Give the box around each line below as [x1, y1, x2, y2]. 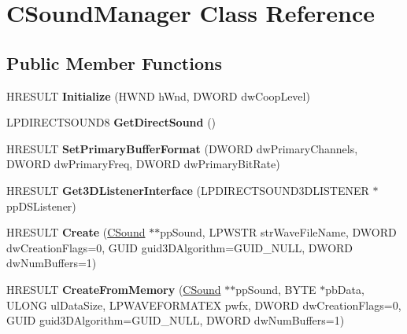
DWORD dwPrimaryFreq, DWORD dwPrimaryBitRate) [6, 156, 280, 172]
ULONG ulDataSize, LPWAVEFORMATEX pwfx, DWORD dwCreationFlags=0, [6, 296, 401, 313]
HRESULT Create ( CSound [6, 224, 146, 240]
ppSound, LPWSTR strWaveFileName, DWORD [160, 224, 397, 240]
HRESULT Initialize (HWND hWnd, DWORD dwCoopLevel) [6, 87, 310, 104]
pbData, [325, 281, 364, 297]
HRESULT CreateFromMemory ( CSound [6, 281, 221, 297]
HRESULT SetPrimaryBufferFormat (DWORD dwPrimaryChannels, [6, 140, 358, 156]
